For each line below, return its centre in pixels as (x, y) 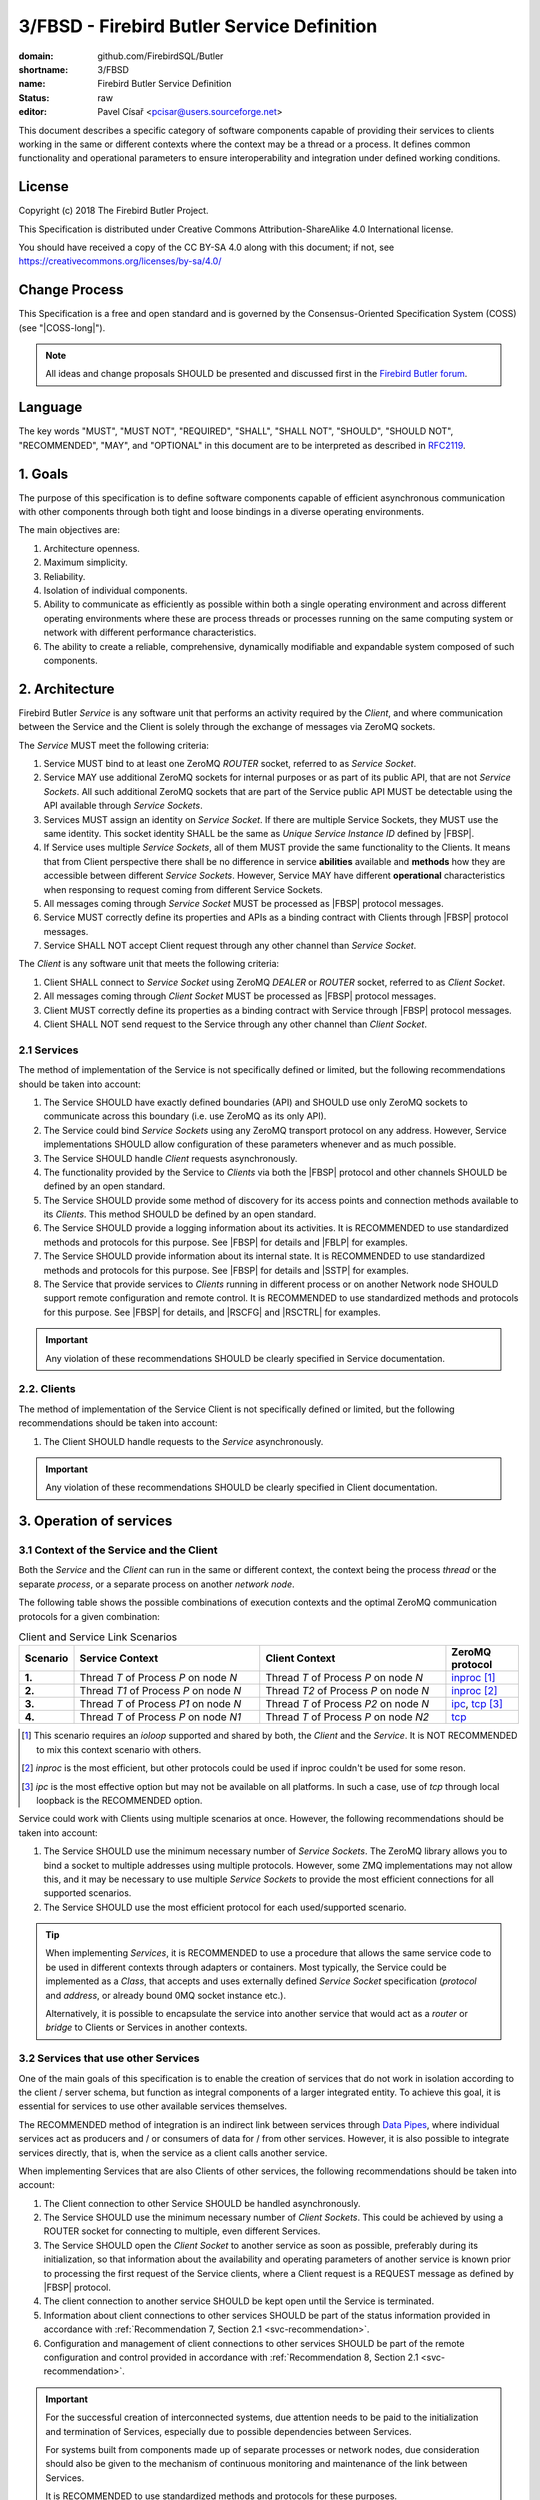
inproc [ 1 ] (473, 1678)
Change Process (71, 290)
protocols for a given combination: (89, 1616)
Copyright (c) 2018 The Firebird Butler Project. (113, 211)
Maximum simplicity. (86, 562)
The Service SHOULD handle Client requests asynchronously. (170, 1158)
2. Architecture (66, 688)
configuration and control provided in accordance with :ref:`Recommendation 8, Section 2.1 (231, 2357)
